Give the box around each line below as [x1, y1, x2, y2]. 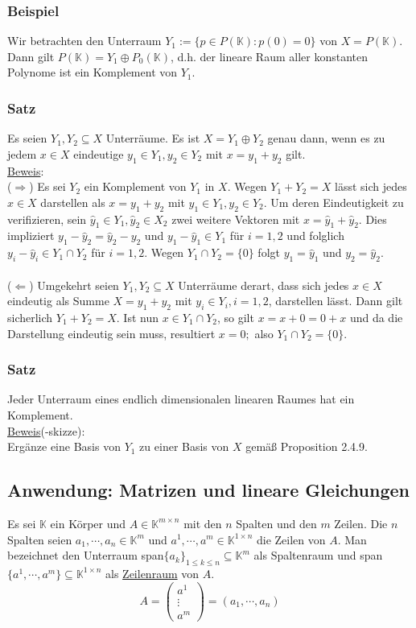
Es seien [7, 130, 47, 147]
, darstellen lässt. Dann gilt [268, 292, 403, 309]
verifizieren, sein [7, 210, 87, 227]
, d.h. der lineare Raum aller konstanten [170, 48, 368, 64]
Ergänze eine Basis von [7, 438, 121, 455]
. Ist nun [116, 308, 159, 325]
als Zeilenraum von [105, 564, 200, 581]
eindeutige [73, 145, 124, 162]
